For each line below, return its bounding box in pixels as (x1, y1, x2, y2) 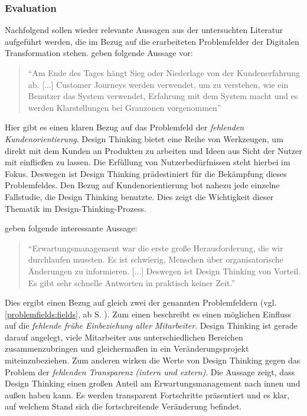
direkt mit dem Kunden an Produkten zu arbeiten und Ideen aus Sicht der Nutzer (5, 144, 302, 156)
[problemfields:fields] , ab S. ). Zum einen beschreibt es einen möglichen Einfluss (5, 307, 291, 320)
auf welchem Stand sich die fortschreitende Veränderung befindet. (5, 400, 242, 412)
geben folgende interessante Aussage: (5, 222, 138, 234)
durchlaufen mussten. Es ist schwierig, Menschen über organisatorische (28, 253, 284, 266)
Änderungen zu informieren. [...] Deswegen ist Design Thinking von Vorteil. (28, 264, 301, 277)
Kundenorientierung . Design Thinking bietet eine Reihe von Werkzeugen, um (5, 132, 283, 145)
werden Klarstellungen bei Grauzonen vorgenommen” (28, 101, 221, 113)
